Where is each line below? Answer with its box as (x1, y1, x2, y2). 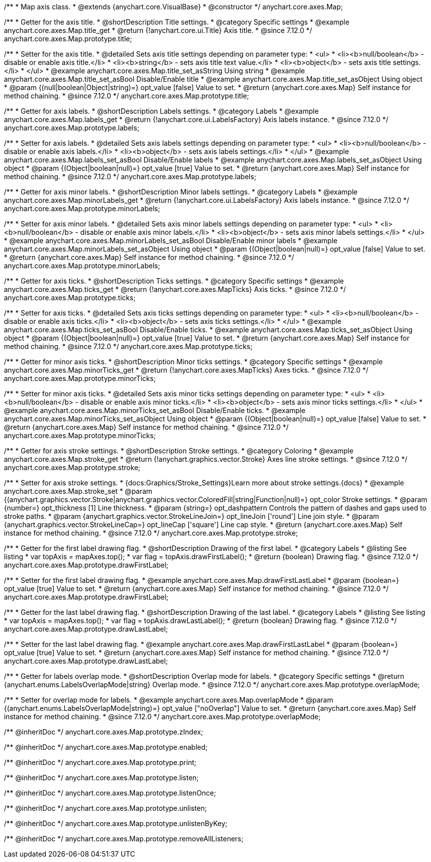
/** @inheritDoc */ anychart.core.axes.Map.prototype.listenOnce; (4, 789, 216, 797)
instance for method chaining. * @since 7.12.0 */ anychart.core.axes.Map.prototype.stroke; (4, 529, 298, 537)
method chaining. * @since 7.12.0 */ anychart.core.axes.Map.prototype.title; (4, 92, 249, 100)
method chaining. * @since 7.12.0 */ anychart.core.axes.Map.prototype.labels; (4, 172, 257, 181)
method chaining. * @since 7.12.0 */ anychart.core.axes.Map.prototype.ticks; (4, 342, 253, 351)
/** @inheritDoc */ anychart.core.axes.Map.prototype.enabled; (4, 743, 208, 751)
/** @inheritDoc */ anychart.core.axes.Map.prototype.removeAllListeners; (4, 834, 243, 843)
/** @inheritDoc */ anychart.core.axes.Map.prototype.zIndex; (4, 728, 203, 736)
